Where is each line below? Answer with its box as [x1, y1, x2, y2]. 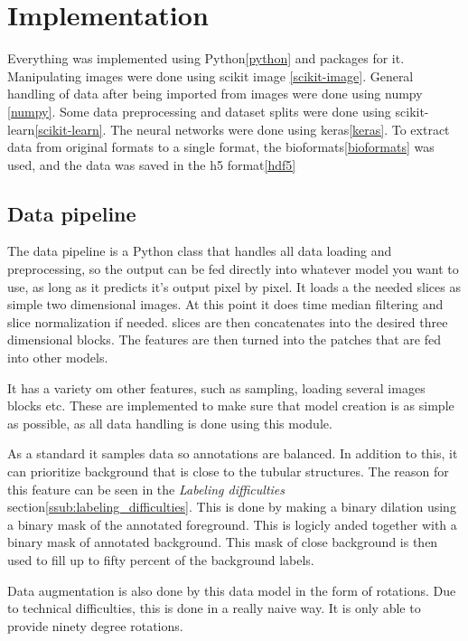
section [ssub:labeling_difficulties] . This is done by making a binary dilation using [7, 497, 456, 516]
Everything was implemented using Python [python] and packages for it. [7, 49, 405, 68]
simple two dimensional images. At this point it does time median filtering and [7, 295, 444, 314]
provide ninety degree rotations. [7, 616, 183, 635]
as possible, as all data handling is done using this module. [7, 413, 332, 432]
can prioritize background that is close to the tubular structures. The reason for [7, 462, 449, 481]
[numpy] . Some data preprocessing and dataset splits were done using [7, 101, 391, 120]
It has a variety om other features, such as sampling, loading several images [7, 378, 426, 397]
